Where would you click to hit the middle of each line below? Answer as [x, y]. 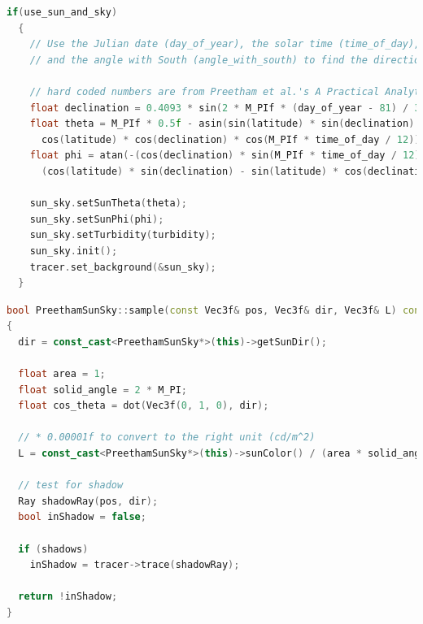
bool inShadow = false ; [82, 517]
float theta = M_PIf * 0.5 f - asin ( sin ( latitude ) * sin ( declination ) [222, 124]
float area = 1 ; [62, 374]
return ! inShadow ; [68, 597]
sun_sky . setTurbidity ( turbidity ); [123, 235]
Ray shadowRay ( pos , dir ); [88, 501]
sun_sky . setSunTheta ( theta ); [108, 204]
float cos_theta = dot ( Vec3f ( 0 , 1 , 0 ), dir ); [144, 406]
